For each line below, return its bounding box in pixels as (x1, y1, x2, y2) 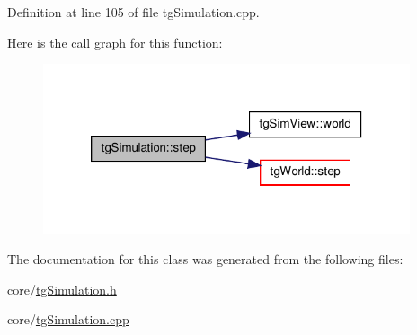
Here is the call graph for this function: (7, 32, 223, 51)
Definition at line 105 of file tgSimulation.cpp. (7, 3, 260, 21)
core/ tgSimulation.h (7, 279, 117, 298)
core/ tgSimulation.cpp (7, 310, 129, 329)
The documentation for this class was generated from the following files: (7, 250, 404, 269)
